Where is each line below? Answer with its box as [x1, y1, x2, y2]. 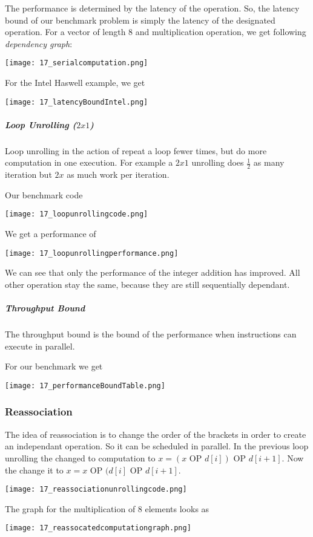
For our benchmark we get [5, 360, 103, 373]
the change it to [5, 463, 64, 476]
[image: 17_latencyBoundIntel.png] [5, 97, 148, 106]
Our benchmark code [5, 188, 83, 201]
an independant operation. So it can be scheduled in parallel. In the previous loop [5, 440, 309, 452]
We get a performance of [5, 227, 96, 240]
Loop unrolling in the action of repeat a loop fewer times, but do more [5, 144, 267, 157]
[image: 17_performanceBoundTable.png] [5, 381, 165, 390]
